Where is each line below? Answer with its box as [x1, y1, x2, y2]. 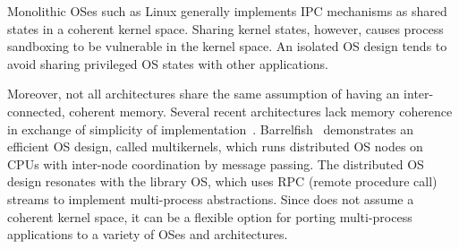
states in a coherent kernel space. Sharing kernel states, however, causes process [7, 19, 444, 38]
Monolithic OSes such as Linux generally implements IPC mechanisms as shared [7, 2, 447, 20]
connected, [7, 101, 65, 120]
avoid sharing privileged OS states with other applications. [7, 54, 329, 73]
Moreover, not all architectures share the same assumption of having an [7, 84, 400, 103]
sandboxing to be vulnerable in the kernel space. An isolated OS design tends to [7, 37, 447, 56]
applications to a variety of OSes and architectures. [7, 225, 288, 244]
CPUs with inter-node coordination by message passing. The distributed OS [7, 154, 424, 173]
